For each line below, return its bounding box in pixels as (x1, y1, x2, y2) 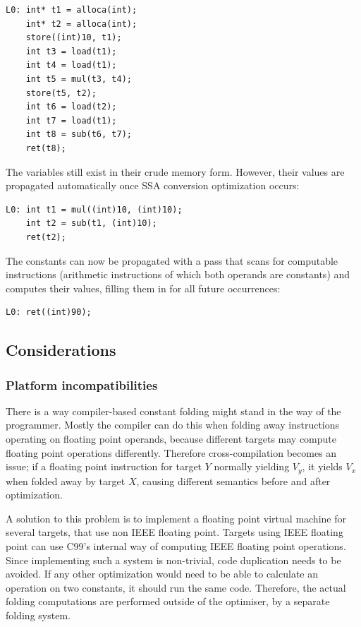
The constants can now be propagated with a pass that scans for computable (6, 253, 338, 268)
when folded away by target (6, 473, 126, 488)
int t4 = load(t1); (25, 60, 117, 71)
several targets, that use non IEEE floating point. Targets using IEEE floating (6, 525, 343, 539)
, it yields (302, 459, 343, 474)
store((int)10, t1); (25, 32, 122, 43)
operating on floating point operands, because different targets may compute (6, 431, 337, 446)
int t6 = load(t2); (25, 102, 117, 112)
